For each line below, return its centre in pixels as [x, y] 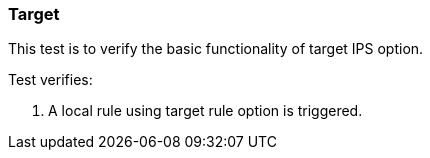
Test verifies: [50, 80]
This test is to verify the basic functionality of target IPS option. [216, 49]
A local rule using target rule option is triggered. [205, 111]
